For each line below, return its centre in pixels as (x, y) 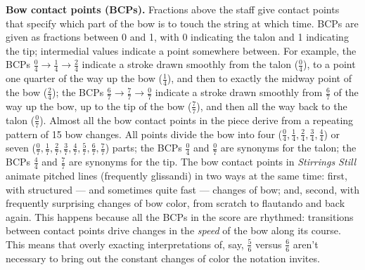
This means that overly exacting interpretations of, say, (125, 244)
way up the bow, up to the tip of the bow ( (99, 106)
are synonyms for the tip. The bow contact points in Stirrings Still (213, 162)
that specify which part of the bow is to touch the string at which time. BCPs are (182, 23)
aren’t (306, 244)
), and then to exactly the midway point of (259, 78)
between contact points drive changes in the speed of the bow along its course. (173, 230)
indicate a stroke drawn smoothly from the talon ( (190, 64)
